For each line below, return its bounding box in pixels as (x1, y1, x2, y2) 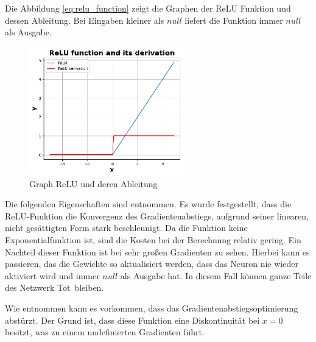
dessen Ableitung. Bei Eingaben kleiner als (5, 13, 164, 26)
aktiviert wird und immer (5, 269, 100, 282)
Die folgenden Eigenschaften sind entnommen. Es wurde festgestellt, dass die (5, 198, 292, 210)
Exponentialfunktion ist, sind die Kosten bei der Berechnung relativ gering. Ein (5, 233, 301, 246)
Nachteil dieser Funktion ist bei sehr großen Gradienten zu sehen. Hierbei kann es (5, 245, 310, 258)
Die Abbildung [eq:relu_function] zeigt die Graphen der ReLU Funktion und (5, 2, 291, 14)
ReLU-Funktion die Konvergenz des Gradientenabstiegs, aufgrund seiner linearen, (5, 209, 309, 222)
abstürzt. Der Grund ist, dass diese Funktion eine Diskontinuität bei (5, 313, 260, 326)
